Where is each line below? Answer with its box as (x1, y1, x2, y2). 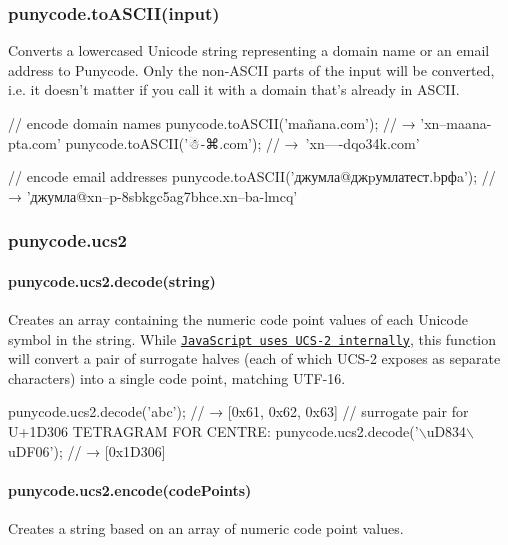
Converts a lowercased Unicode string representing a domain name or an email (8, 40, 490, 61)
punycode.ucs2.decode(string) (8, 270, 216, 291)
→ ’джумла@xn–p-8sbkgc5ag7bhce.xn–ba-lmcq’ (8, 185, 298, 206)
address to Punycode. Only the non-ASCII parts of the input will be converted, (8, 59, 495, 80)
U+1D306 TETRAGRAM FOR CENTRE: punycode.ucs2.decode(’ (8, 421, 419, 442)
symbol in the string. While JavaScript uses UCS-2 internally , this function (8, 328, 497, 349)
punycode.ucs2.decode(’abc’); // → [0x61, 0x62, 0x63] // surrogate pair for (8, 401, 469, 422)
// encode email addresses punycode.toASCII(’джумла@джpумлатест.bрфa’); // (8, 166, 496, 187)
